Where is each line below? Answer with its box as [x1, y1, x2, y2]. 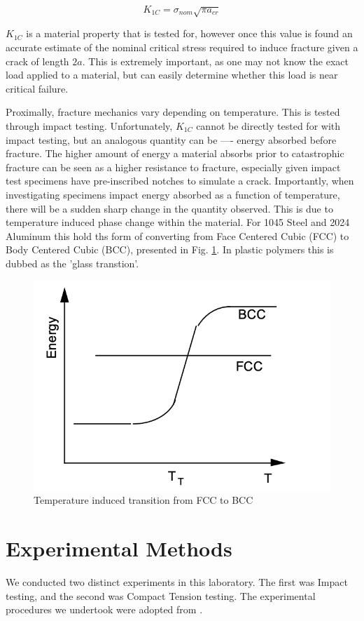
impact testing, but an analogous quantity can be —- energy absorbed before [6, 132, 337, 147]
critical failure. [6, 81, 69, 95]
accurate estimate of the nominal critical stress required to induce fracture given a [6, 39, 358, 54]
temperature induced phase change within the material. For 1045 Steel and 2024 [6, 215, 350, 229]
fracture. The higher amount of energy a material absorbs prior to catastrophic [6, 146, 344, 161]
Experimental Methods [6, 534, 232, 563]
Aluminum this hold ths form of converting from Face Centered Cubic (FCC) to [6, 228, 349, 243]
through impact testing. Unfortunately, [6, 118, 173, 133]
